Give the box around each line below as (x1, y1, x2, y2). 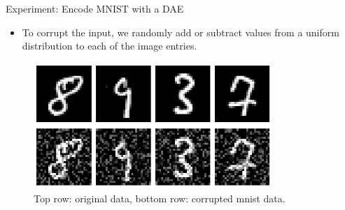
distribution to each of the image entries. (22, 38, 197, 53)
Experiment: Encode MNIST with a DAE (6, 1, 184, 15)
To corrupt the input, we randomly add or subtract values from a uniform (22, 24, 339, 39)
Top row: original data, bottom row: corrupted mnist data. (34, 191, 286, 206)
